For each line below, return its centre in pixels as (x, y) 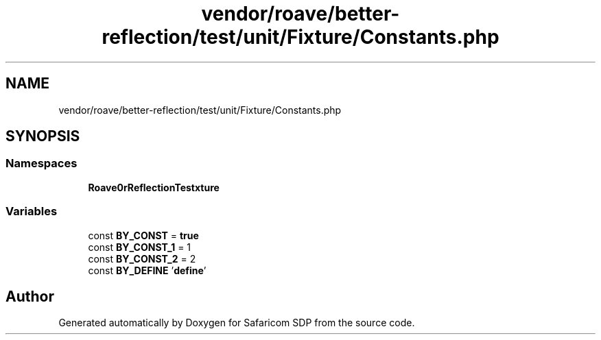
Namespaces (42, 163)
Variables (32, 211)
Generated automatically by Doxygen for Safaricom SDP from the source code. (237, 323)
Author (30, 296)
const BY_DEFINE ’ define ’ (147, 270)
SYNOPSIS (43, 136)
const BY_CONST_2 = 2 (142, 258)
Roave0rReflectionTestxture (154, 187)
